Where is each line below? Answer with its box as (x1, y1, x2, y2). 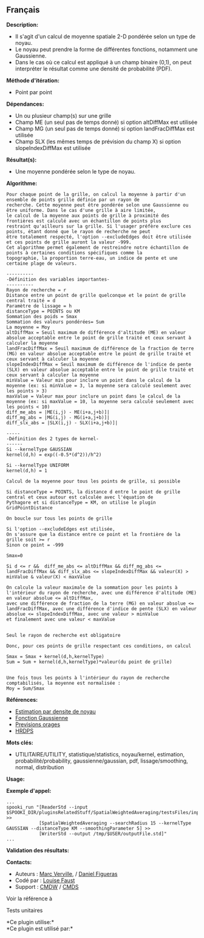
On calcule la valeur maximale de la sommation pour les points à (6, 584, 178, 591)
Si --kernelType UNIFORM (6, 462, 69, 468)
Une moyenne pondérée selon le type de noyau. (15, 168, 136, 175)
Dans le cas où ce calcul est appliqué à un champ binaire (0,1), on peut (15, 58, 192, 66)
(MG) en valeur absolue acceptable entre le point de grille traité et (6, 350, 191, 357)
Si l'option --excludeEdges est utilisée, (6, 526, 115, 532)
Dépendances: (6, 100, 44, 107)
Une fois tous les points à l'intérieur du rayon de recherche (6, 675, 170, 681)
